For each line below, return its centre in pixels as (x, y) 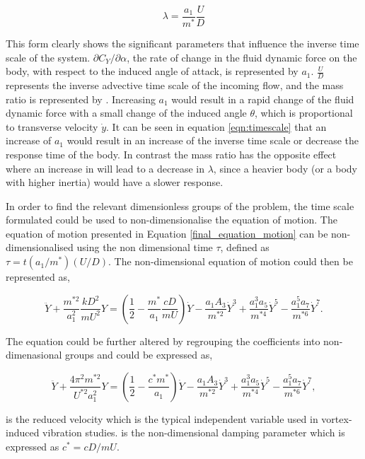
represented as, (38, 277)
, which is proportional (304, 113)
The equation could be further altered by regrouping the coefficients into (163, 341)
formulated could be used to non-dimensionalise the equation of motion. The (172, 220)
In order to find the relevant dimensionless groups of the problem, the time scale (180, 205)
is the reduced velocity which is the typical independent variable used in (162, 418)
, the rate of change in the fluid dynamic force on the (242, 57)
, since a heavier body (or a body (285, 168)
